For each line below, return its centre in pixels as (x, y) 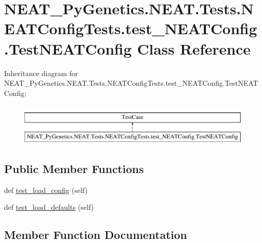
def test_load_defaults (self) (49, 207)
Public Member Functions (74, 168)
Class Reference (194, 48)
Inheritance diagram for (41, 73)
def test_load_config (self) (46, 190)
